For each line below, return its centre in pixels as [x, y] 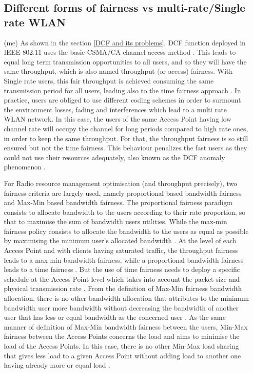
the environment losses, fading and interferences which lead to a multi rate [116, 109]
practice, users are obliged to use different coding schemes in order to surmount [123, 100]
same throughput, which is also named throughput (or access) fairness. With [118, 71]
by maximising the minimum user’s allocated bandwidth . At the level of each [120, 240]
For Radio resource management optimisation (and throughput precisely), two [121, 183]
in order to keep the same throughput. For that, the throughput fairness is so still [126, 138]
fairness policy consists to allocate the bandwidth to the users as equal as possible [126, 231]
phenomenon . [25, 167]
